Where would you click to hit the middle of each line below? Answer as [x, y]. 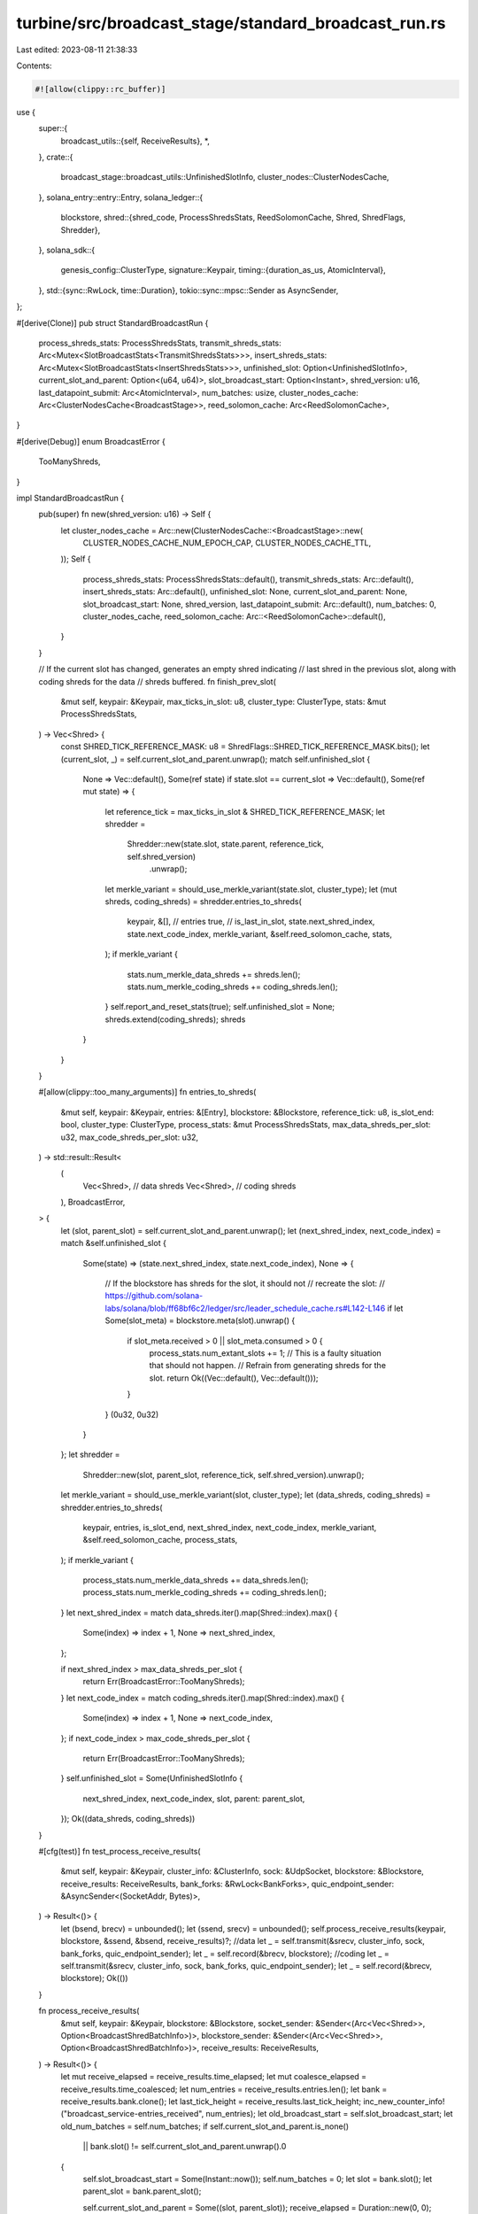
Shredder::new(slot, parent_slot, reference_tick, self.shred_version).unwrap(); [224, 1475]
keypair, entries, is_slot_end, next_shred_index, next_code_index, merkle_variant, [230, 1527]
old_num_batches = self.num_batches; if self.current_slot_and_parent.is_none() [205, 2126]
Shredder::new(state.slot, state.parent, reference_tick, [226, 844]
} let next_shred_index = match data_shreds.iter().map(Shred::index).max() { [199, 1613]
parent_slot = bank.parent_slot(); [142, 2191]
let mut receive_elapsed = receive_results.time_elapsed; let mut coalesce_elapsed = [214, 2077]
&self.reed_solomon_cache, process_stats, [160, 1540]
